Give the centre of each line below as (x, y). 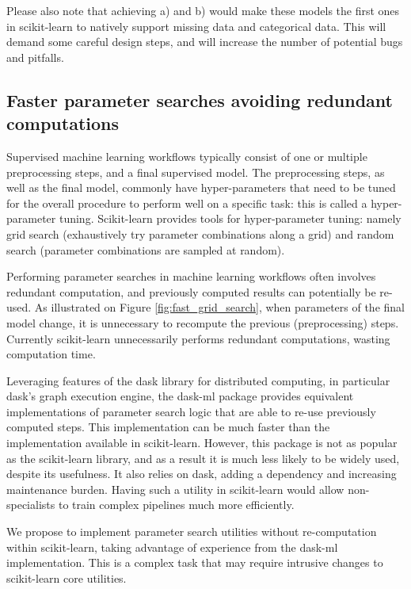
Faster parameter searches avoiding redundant (200, 99)
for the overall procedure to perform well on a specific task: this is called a (187, 203)
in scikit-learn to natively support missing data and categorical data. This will (196, 26)
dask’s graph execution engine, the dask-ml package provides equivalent (180, 396)
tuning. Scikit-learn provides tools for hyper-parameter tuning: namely (230, 218)
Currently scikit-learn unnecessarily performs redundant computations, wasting (198, 338)
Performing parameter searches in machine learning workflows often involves (191, 276)
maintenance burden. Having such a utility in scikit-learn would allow (175, 489)
